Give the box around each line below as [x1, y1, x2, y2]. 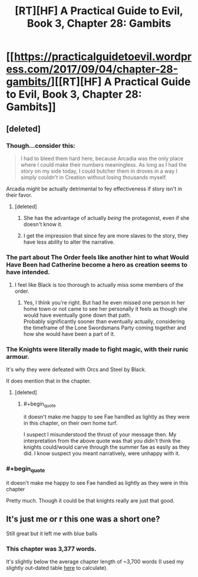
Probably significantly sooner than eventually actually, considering [23, 318, 185, 325]
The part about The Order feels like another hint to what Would [6, 253, 189, 261]
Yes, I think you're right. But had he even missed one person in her [23, 299, 186, 306]
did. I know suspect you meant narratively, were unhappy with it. [23, 450, 180, 457]
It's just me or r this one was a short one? [6, 514, 160, 524]
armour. [6, 353, 29, 361]
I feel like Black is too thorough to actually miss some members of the [14, 281, 184, 288]
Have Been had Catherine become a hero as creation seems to [6, 260, 187, 268]
